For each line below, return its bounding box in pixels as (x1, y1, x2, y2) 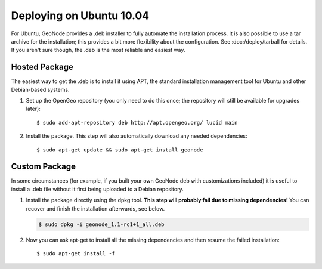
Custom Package (11, 162, 76, 172)
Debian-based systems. (11, 86, 70, 93)
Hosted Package (11, 62, 74, 72)
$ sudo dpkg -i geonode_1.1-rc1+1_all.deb (38, 221, 165, 228)
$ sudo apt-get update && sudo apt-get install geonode (36, 146, 203, 153)
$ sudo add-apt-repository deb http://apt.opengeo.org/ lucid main (36, 119, 238, 126)
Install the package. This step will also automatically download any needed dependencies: (26, 132, 247, 140)
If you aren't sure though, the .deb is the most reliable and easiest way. (11, 47, 185, 54)
